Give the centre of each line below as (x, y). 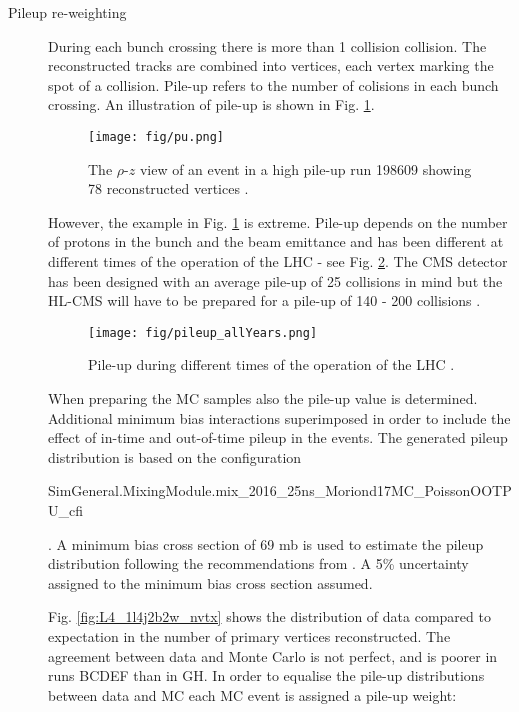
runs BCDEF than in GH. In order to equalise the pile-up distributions (266, 675)
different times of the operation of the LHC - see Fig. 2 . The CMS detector (278, 261)
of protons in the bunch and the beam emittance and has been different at (276, 241)
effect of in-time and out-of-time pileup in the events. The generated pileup (278, 437)
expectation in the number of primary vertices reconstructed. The (249, 635)
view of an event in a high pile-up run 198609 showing (305, 168)
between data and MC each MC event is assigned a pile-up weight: (252, 694)
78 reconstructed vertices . (168, 188)
